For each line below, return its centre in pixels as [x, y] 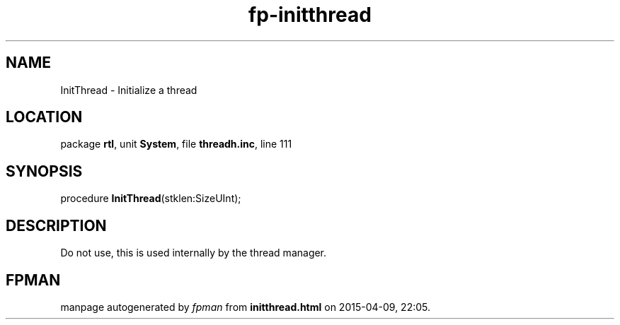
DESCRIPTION [56, 225]
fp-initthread [310, 15]
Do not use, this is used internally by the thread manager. [194, 253]
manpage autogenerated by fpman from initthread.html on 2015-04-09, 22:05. [246, 307]
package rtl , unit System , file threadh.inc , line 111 [176, 144]
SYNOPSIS [44, 171]
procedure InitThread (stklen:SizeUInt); [151, 199]
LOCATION [44, 117]
